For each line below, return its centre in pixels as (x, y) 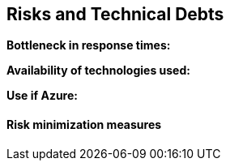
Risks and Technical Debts (115, 14)
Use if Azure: (42, 96)
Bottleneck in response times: (89, 45)
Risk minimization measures (84, 125)
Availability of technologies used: (98, 71)
